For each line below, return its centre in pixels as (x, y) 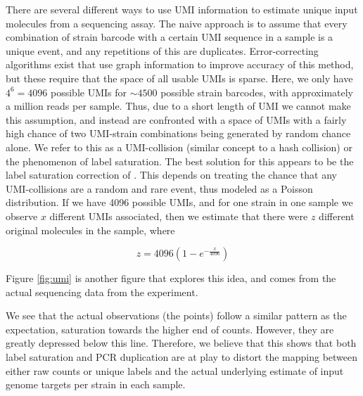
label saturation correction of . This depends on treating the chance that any (171, 175)
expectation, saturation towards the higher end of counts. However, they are (170, 329)
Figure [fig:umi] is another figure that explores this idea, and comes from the (171, 278)
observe (22, 216)
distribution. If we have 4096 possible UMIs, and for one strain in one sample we (179, 202)
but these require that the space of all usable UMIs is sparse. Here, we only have (179, 78)
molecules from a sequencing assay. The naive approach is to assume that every (177, 23)
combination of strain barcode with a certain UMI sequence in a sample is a (170, 37)
